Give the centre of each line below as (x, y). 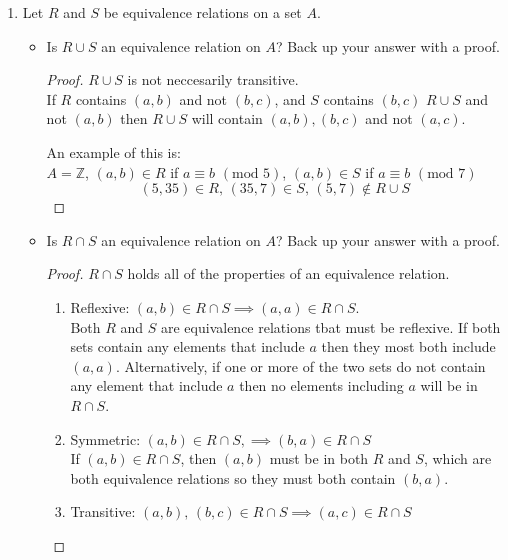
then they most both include (408, 346)
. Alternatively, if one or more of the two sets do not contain (300, 365)
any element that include (146, 385)
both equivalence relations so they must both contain (233, 477)
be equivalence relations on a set (202, 12)
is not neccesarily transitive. (213, 79)
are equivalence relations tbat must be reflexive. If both (331, 326)
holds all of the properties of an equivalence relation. (288, 273)
